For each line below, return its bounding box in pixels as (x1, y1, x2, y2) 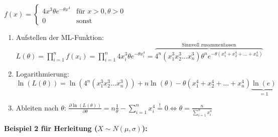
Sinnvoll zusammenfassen (182, 42, 236, 48)
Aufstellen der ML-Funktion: (16, 32, 104, 42)
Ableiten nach (16, 102, 59, 112)
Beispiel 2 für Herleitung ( (4, 122, 98, 133)
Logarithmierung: (16, 68, 69, 78)
